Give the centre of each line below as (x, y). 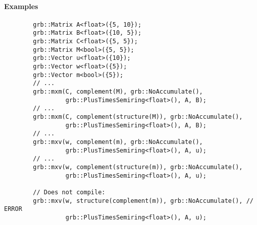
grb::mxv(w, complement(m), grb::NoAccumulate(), (118, 142)
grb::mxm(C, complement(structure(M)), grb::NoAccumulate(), (138, 117)
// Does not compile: (69, 192)
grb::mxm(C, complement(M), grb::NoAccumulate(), (118, 92)
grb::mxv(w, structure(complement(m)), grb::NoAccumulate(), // (143, 201)
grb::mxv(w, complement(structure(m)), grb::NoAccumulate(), (138, 167)
